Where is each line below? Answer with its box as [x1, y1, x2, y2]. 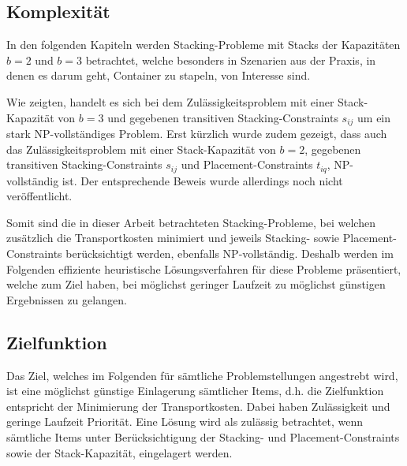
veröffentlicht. [6, 188, 73, 204]
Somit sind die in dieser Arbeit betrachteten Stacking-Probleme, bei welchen [6, 214, 375, 230]
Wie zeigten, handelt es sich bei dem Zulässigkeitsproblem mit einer [6, 93, 334, 110]
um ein [357, 109, 391, 125]
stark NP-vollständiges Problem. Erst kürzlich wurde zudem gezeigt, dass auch [6, 125, 387, 142]
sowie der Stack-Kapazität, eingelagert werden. [6, 444, 233, 460]
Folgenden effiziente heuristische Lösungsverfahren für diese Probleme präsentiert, [6, 260, 401, 277]
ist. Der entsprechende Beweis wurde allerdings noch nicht [62, 172, 343, 188]
